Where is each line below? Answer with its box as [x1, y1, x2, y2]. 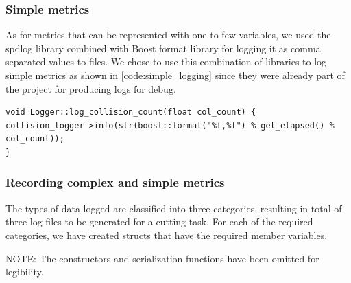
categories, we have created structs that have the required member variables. [5, 227, 328, 242]
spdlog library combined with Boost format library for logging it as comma [5, 41, 321, 55]
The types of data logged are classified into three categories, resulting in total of [5, 201, 342, 215]
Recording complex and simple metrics [5, 174, 225, 191]
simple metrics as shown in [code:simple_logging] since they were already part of [5, 68, 345, 82]
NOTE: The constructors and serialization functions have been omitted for [5, 251, 319, 265]
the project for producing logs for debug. [5, 81, 176, 95]
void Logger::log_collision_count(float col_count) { [5, 107, 256, 117]
